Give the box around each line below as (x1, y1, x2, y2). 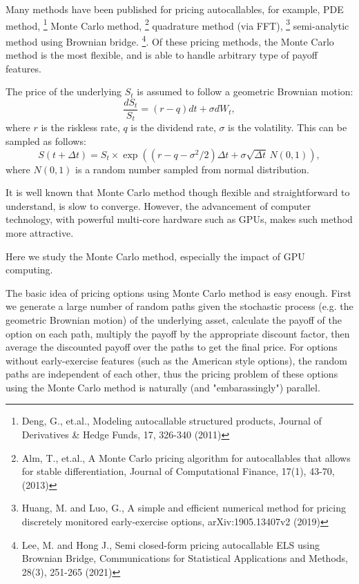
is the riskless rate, (41, 120, 120, 135)
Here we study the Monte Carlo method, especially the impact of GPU (6, 249, 305, 263)
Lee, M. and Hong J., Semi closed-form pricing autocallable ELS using (21, 537, 320, 552)
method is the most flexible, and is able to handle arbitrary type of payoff (6, 48, 318, 62)
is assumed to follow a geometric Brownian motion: (137, 84, 353, 99)
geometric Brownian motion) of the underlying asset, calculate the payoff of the (6, 312, 342, 327)
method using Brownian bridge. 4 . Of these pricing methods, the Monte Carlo (6, 32, 334, 48)
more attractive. (6, 225, 74, 240)
